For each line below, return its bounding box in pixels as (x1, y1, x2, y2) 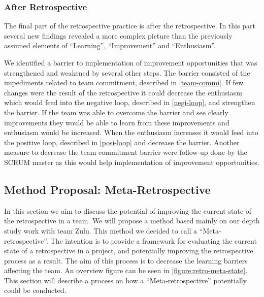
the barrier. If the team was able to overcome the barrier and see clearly (4, 107, 228, 117)
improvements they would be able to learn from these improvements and (4, 117, 229, 127)
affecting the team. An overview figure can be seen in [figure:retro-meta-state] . (4, 265, 248, 276)
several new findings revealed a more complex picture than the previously (4, 30, 233, 41)
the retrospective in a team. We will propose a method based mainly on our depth (4, 215, 260, 226)
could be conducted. (4, 285, 67, 295)
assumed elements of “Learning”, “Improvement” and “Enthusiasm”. (4, 40, 216, 51)
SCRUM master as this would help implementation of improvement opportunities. (4, 156, 259, 167)
